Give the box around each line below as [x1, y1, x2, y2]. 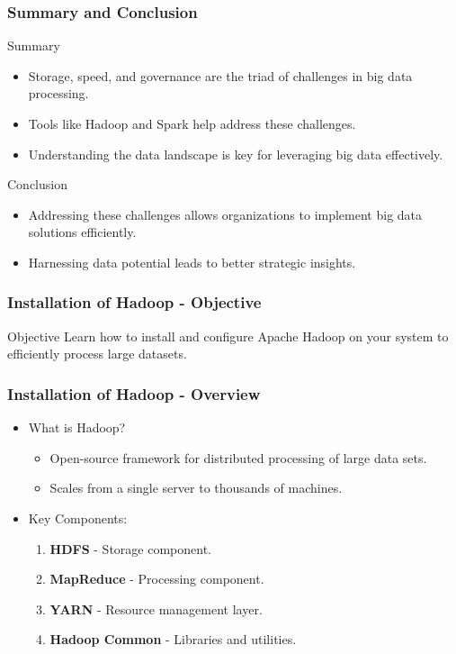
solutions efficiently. [28, 223, 137, 241]
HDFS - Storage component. [49, 539, 211, 558]
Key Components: [28, 508, 128, 527]
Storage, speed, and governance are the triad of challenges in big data [28, 66, 413, 85]
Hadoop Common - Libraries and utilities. [49, 630, 297, 649]
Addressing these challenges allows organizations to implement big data [28, 204, 423, 223]
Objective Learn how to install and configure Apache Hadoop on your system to [7, 326, 449, 345]
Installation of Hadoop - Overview [7, 382, 261, 404]
